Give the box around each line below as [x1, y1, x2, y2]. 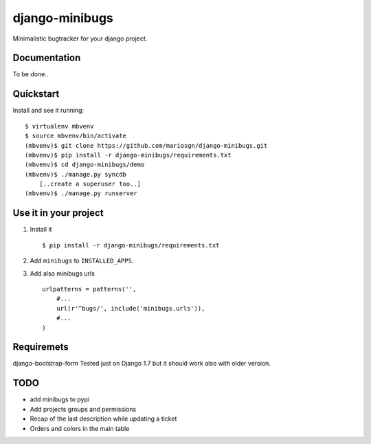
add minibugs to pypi [30, 395, 89, 403]
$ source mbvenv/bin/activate [25, 132, 127, 140]
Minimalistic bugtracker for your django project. [12, 34, 148, 43]
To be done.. [12, 70, 49, 78]
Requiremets [12, 341, 69, 353]
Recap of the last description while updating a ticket [30, 414, 177, 423]
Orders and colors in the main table [30, 424, 130, 432]
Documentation [12, 52, 81, 64]
